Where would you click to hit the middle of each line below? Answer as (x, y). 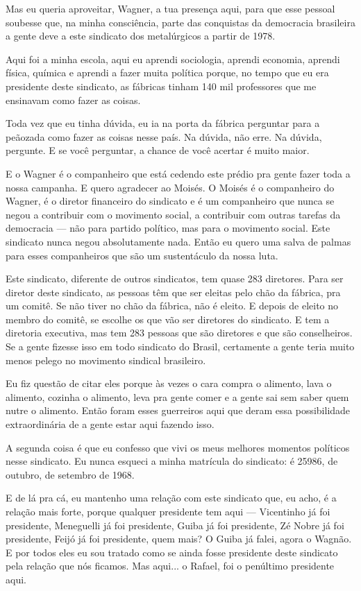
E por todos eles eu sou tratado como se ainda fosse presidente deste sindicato (172, 552)
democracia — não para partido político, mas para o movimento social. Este (168, 228)
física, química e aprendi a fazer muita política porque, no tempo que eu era (167, 72)
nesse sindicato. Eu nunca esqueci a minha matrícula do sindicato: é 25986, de (172, 461)
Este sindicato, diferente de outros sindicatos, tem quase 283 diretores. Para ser (175, 279)
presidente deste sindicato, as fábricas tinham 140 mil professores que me (161, 86)
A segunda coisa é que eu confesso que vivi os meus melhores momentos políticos (178, 447)
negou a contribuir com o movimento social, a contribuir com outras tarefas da (173, 214)
